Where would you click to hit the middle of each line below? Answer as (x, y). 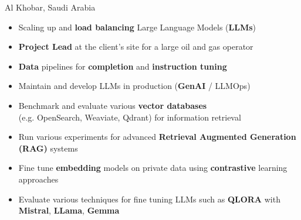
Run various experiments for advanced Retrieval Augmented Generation (157, 137)
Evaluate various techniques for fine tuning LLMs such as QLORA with (149, 199)
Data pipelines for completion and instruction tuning (123, 66)
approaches (38, 179)
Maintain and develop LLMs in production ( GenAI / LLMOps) (134, 86)
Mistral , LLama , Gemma (69, 210)
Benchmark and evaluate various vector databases (113, 105)
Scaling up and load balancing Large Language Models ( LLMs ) (137, 27)
